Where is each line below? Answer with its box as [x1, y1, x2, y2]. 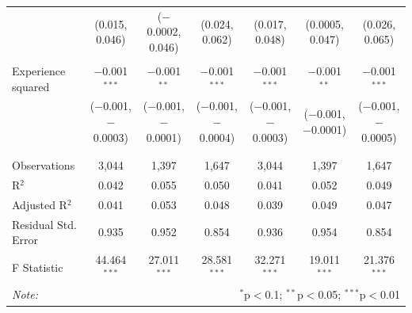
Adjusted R [12, 196, 67, 212]
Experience [12, 63, 66, 79]
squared [12, 78, 50, 94]
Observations [12, 157, 75, 173]
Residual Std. [12, 216, 77, 232]
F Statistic [12, 258, 63, 275]
